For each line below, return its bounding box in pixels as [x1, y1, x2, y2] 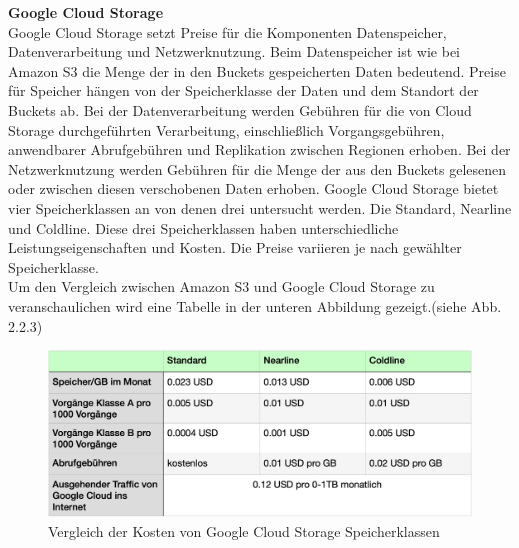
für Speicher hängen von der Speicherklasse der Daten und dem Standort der [8, 80, 479, 101]
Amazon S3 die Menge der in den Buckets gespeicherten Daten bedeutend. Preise [8, 60, 506, 81]
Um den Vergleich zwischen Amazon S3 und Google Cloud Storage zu [8, 276, 435, 297]
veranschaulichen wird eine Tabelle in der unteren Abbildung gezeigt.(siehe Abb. [8, 295, 502, 316]
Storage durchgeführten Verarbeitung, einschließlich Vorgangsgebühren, [8, 119, 445, 140]
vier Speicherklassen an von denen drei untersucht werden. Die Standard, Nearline [8, 197, 512, 218]
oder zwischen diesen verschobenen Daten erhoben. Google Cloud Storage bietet [8, 178, 499, 199]
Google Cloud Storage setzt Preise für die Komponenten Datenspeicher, [8, 21, 447, 42]
